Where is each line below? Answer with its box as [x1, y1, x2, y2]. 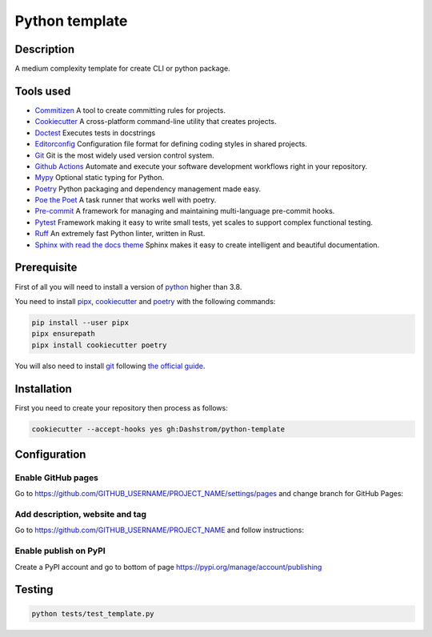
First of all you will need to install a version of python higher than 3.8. [14, 282, 242, 291]
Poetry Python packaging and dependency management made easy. [34, 184, 262, 194]
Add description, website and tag [14, 509, 147, 520]
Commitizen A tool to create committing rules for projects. [34, 105, 226, 115]
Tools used [14, 84, 71, 98]
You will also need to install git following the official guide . [14, 361, 206, 371]
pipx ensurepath [31, 329, 96, 339]
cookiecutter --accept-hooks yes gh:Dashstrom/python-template [31, 424, 286, 434]
